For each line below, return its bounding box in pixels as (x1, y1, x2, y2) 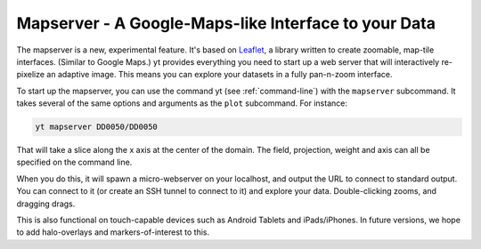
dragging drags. (16, 198, 76, 209)
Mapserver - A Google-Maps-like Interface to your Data (16, 13, 436, 33)
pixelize (16, 69, 45, 80)
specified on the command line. (16, 157, 133, 168)
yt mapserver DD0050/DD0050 (35, 122, 158, 133)
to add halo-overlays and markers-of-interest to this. (16, 227, 210, 237)
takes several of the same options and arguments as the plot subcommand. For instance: (16, 98, 347, 108)
